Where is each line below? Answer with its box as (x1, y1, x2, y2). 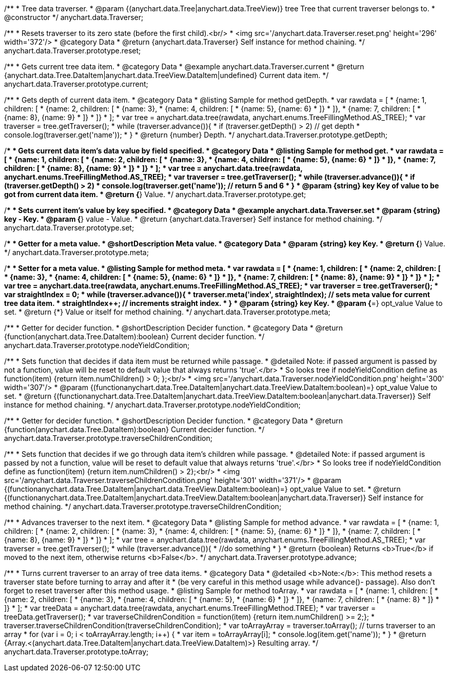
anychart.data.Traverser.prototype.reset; (4, 46, 141, 55)
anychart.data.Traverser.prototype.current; (4, 80, 148, 88)
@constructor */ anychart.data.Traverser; (4, 13, 144, 22)
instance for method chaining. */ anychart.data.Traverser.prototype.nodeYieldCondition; (4, 400, 301, 409)
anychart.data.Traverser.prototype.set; (4, 223, 134, 232)
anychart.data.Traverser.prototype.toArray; (4, 647, 149, 656)
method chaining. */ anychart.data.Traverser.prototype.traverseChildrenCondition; (4, 502, 282, 511)
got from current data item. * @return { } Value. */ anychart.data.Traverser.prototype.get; (4, 190, 306, 199)
